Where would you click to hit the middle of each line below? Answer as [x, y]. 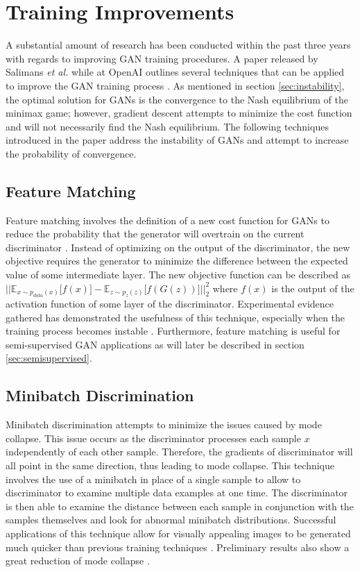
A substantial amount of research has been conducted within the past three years [178, 45]
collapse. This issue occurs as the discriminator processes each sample [153, 438]
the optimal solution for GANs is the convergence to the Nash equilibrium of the [177, 99]
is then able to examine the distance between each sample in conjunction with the [180, 506]
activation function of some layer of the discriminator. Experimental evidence [170, 304]
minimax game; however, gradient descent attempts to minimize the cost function [179, 113]
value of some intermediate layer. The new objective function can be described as [178, 275]
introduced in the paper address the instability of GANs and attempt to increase [177, 140]
